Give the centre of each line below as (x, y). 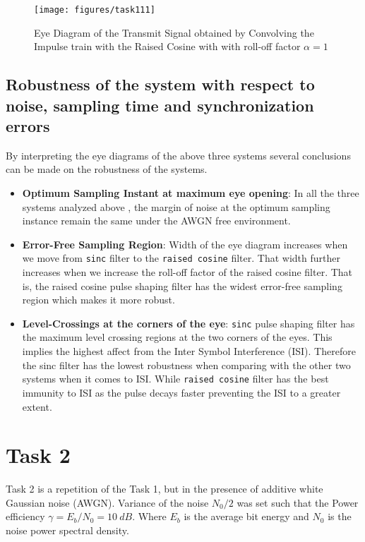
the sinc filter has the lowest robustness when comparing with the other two (186, 365)
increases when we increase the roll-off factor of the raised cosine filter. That (187, 272)
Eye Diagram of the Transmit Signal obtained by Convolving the (174, 32)
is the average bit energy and (246, 516)
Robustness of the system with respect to (160, 84)
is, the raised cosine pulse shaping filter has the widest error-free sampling (182, 285)
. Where (149, 516)
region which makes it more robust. (98, 300)
